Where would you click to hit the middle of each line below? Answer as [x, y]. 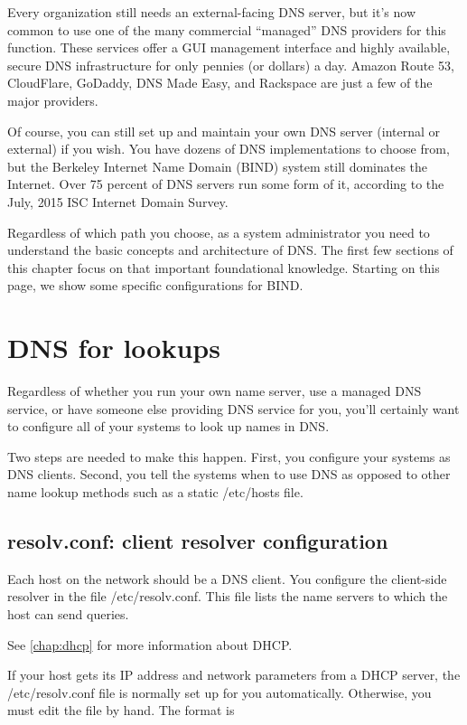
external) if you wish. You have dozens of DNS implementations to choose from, [229, 149]
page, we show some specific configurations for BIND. [155, 285]
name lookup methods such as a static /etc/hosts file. [155, 492]
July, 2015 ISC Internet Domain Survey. [118, 201]
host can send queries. [68, 613]
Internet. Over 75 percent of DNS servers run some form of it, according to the [226, 184]
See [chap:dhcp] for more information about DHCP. [150, 644]
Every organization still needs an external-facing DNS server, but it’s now [212, 12]
